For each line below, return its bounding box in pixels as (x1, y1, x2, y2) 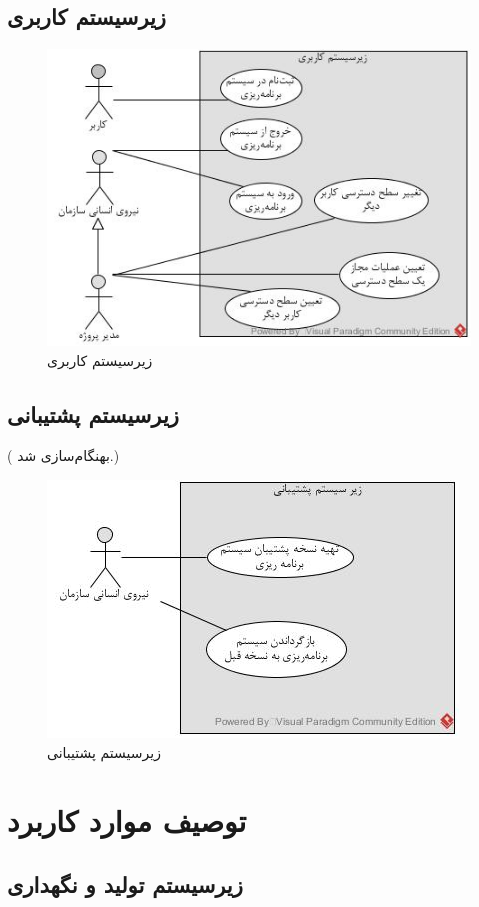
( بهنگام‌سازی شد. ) (7, 445, 120, 466)
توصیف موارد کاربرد (7, 800, 247, 841)
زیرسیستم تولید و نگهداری (7, 868, 243, 899)
